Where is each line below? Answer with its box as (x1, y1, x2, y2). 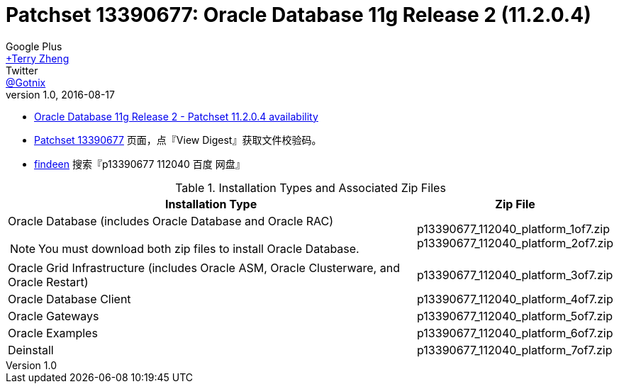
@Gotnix (6, 76, 46, 89)
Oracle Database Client (8, 291, 131, 306)
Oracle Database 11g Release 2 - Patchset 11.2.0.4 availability (34, 110, 318, 123)
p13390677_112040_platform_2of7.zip (417, 235, 613, 250)
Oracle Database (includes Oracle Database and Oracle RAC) (8, 213, 334, 228)
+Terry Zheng (6, 52, 69, 64)
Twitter (6, 64, 38, 77)
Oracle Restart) (8, 274, 89, 289)
